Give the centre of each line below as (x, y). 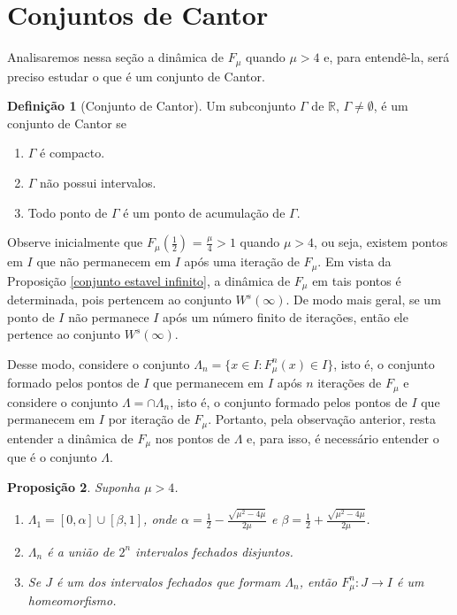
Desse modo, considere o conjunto (99, 363)
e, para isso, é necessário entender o (343, 438)
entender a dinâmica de (70, 438)
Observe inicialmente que (75, 242)
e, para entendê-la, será (387, 57)
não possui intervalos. (98, 182)
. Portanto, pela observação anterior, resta (322, 419)
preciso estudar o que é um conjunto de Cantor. (136, 76)
